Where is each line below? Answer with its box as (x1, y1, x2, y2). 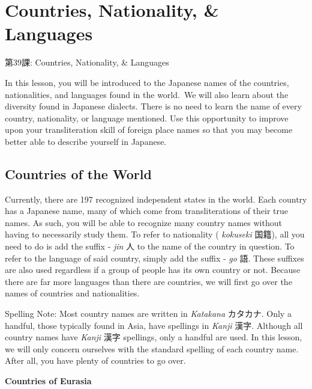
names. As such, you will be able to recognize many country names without (5, 216, 282, 228)
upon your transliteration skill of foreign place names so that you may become (5, 123, 293, 136)
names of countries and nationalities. (5, 287, 140, 299)
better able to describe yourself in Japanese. (5, 135, 167, 147)
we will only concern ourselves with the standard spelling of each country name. (5, 342, 299, 355)
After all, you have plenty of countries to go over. (5, 354, 186, 367)
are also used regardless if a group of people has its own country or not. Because (5, 263, 301, 276)
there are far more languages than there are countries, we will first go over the (5, 275, 292, 287)
